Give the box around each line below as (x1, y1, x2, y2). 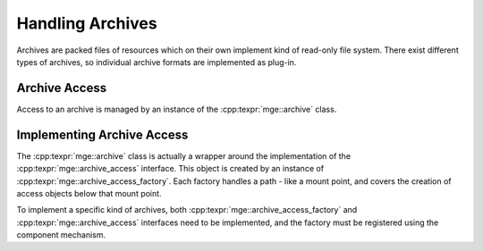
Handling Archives (16, 13, 157, 33)
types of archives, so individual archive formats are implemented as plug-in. (16, 56, 297, 67)
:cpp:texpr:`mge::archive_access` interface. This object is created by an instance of (16, 163, 325, 174)
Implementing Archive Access (16, 127, 189, 142)
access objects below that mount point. (16, 188, 162, 198)
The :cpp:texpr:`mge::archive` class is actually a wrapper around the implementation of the (16, 150, 352, 161)
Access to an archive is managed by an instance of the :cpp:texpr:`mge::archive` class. (16, 104, 337, 114)
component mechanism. (16, 230, 106, 240)
